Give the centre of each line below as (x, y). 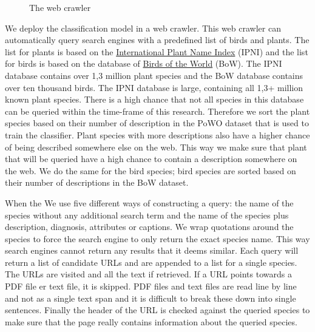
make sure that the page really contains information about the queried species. (151, 321)
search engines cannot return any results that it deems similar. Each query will (152, 250)
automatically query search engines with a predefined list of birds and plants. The (157, 40)
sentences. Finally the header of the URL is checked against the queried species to (157, 310)
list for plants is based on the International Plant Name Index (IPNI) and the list (157, 51)
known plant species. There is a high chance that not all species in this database (154, 99)
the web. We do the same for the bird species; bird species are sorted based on (151, 170)
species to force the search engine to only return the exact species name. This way (157, 238)
